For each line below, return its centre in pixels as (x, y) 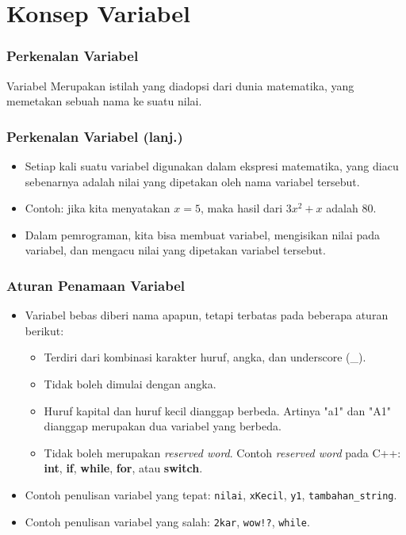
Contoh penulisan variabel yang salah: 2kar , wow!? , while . (167, 521)
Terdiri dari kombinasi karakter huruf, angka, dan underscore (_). (205, 357)
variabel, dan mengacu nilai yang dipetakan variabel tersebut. (175, 250)
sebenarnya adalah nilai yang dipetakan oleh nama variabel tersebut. (192, 181)
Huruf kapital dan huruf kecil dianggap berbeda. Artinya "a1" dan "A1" (217, 410)
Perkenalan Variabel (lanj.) (95, 136)
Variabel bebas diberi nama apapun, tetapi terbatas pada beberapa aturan (207, 315)
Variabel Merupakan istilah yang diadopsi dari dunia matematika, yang (180, 85)
